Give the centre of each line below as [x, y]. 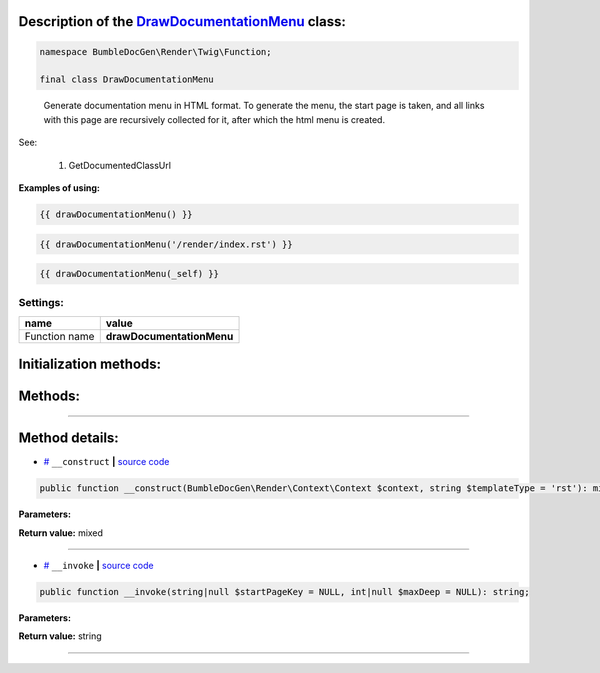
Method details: [68, 438]
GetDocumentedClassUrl [120, 165]
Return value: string [60, 636]
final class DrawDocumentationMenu [126, 79]
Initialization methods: [90, 364]
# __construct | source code [106, 462]
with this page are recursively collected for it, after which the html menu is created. [214, 119]
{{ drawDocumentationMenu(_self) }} [129, 274]
